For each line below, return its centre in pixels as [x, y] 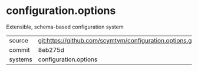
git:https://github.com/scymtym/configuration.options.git [117, 40]
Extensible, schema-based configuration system [65, 27]
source [19, 40]
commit [19, 49]
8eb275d [51, 49]
